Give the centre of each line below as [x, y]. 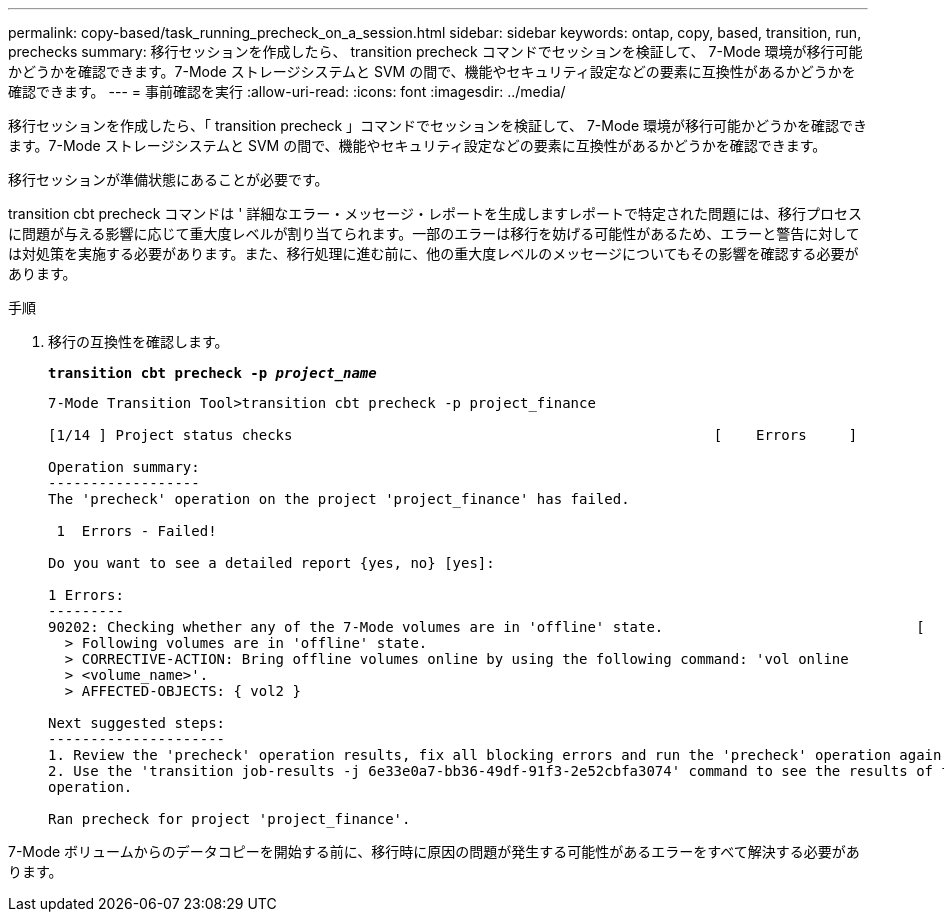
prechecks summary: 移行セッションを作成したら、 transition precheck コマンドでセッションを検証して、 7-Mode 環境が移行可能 [435, 51]
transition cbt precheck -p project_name [212, 373]
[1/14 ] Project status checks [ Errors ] [453, 435]
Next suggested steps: [137, 723]
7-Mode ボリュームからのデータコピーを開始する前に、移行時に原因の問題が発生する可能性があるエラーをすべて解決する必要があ [434, 851]
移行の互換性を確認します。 [138, 341]
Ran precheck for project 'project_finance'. [229, 819]
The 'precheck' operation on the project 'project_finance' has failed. [339, 499]
